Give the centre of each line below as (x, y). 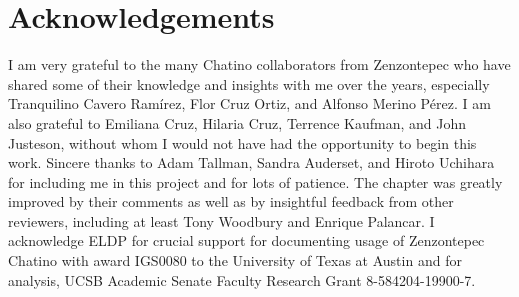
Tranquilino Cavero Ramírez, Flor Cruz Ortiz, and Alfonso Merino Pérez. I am (249, 103)
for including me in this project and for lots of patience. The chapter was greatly (255, 181)
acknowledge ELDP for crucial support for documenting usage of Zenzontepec (246, 240)
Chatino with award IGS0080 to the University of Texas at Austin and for (235, 260)
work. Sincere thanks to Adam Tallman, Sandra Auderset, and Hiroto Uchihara (251, 162)
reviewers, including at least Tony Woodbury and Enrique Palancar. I (221, 220)
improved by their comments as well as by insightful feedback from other (231, 201)
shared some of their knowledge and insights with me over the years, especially (249, 83)
